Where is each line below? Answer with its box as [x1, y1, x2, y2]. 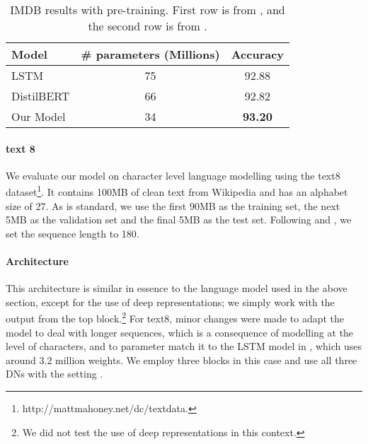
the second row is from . [88, 18, 207, 34]
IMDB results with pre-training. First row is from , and [10, 1, 285, 18]
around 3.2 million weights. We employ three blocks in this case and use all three [6, 352, 357, 367]
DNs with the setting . [6, 366, 103, 381]
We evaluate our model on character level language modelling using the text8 [6, 168, 340, 182]
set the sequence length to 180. [6, 226, 139, 240]
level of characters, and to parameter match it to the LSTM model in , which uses [6, 339, 362, 354]
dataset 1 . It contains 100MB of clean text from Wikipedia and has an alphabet [6, 182, 348, 199]
